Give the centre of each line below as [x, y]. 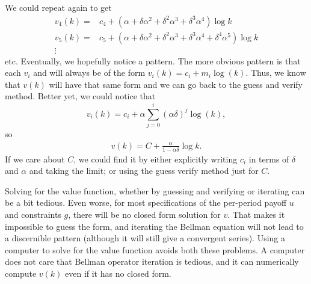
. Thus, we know [276, 73]
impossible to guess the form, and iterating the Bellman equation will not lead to [154, 226]
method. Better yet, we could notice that [80, 96]
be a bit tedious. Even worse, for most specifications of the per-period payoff [146, 202]
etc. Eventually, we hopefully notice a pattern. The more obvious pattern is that [153, 60]
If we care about [35, 159]
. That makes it [256, 215]
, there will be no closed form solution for [144, 215]
